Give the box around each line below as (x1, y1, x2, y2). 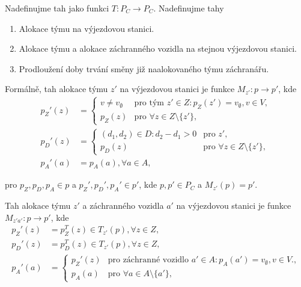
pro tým (134, 99, 165, 108)
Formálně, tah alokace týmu (5, 82, 108, 95)
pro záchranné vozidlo (108, 256, 189, 265)
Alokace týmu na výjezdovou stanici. (19, 22, 154, 34)
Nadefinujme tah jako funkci (5, 2, 109, 14)
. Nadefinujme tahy (153, 2, 224, 14)
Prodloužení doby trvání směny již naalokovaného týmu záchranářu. (19, 62, 269, 75)
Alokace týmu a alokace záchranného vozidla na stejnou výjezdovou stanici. (19, 42, 297, 55)
